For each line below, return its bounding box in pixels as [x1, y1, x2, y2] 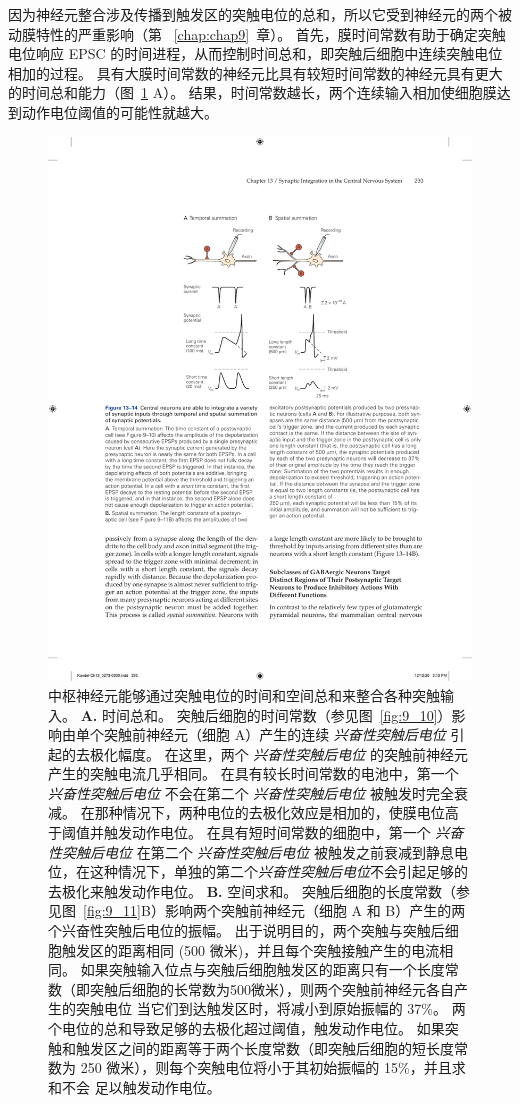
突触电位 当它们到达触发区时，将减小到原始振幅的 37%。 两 [75, 998, 466, 1019]
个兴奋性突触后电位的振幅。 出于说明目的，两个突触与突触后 [48, 920, 445, 941]
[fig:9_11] [83, 900, 141, 921]
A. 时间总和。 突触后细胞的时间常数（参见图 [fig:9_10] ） [80, 704, 452, 725]
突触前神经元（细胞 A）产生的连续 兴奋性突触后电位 [103, 724, 446, 745]
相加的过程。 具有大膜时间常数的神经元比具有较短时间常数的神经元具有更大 [8, 62, 503, 83]
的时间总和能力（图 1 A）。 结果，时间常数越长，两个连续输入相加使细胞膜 [8, 82, 497, 103]
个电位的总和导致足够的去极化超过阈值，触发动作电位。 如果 [48, 1018, 445, 1038]
